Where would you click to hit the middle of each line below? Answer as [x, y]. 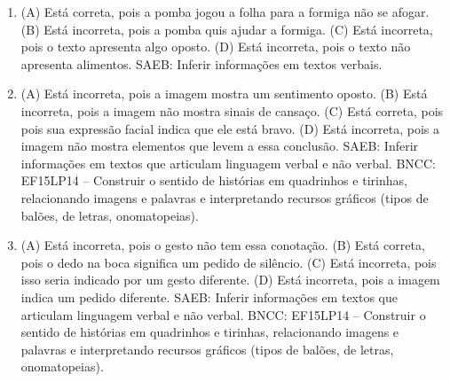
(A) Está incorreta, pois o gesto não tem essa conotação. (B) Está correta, [223, 245]
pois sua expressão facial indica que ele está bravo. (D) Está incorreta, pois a [230, 128]
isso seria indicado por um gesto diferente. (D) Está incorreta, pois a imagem [230, 280]
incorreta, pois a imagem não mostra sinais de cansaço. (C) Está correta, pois [232, 110]
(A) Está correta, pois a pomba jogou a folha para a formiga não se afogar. [225, 12]
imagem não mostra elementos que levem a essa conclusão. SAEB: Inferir [220, 146]
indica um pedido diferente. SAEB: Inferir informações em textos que [209, 296]
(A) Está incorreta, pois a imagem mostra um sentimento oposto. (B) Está [224, 94]
